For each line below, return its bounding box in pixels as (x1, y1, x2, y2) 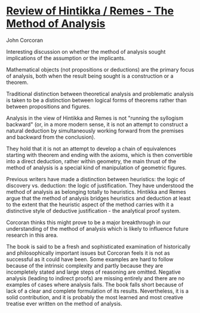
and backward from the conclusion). (6, 133, 96, 141)
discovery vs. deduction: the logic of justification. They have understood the (6, 182, 194, 189)
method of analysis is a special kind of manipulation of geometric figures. (6, 164, 187, 171)
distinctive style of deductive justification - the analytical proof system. (6, 207, 181, 214)
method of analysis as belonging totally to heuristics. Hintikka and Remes (6, 188, 186, 195)
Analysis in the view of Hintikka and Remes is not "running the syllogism (6, 114, 184, 122)
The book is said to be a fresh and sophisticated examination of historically (6, 243, 191, 250)
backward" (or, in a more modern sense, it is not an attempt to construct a (6, 120, 188, 128)
